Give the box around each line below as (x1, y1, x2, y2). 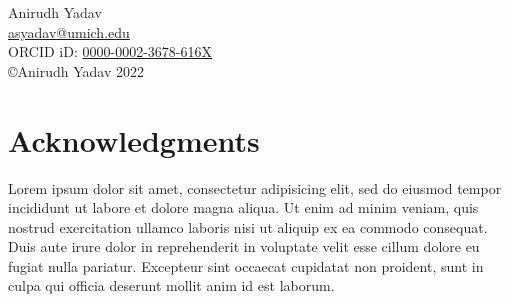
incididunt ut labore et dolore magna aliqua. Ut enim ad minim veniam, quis (8, 197, 479, 218)
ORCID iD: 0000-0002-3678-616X (8, 41, 212, 62)
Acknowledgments (8, 119, 260, 160)
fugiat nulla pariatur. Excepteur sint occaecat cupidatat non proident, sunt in (8, 255, 484, 276)
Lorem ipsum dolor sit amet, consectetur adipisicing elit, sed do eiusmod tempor (8, 177, 502, 198)
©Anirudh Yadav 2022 (8, 60, 145, 81)
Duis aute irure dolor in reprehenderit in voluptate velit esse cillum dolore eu (8, 236, 480, 257)
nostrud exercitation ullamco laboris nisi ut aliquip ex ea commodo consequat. (8, 216, 488, 237)
